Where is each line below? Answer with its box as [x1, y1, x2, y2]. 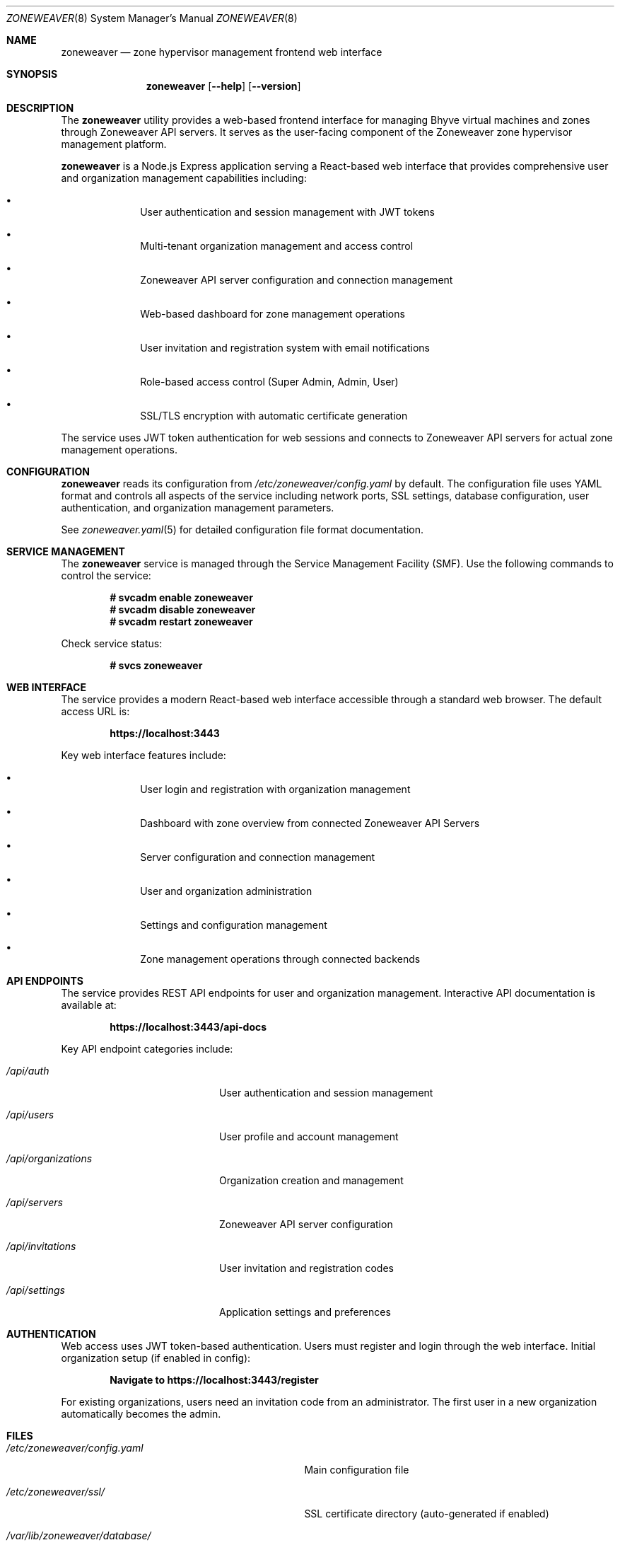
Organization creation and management [219, 1174, 404, 1186]
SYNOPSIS [6, 68, 58, 80]
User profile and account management [219, 1130, 399, 1142]
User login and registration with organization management [140, 783, 411, 795]
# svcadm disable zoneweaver [110, 603, 256, 615]
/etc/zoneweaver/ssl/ [6, 1486, 105, 1498]
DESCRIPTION [6, 102, 74, 114]
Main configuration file [304, 1464, 409, 1476]
